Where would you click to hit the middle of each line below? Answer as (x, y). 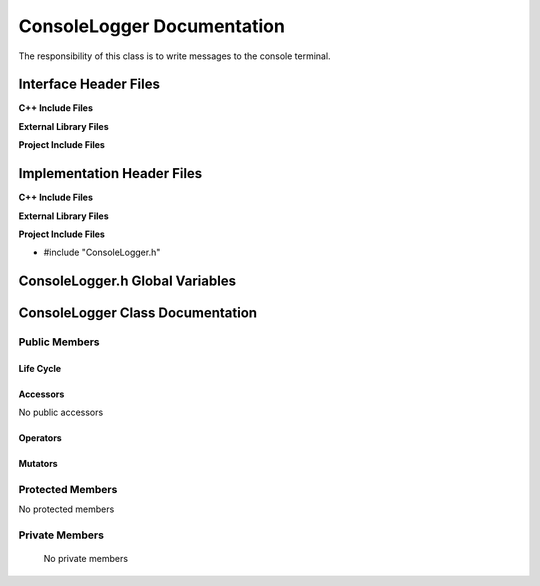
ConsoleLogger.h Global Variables (127, 281)
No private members (86, 559)
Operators (40, 438)
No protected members (66, 509)
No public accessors (61, 412)
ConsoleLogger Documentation (151, 26)
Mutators (38, 464)
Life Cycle (40, 368)
